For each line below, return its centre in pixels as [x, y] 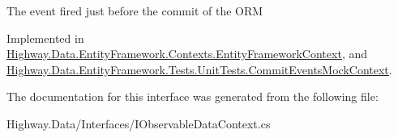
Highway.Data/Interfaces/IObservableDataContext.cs [139, 123]
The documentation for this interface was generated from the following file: [193, 96]
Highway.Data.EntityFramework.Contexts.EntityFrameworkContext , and [187, 54]
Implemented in [45, 38]
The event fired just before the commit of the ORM [135, 10]
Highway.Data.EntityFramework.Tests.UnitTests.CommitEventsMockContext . [199, 69]
